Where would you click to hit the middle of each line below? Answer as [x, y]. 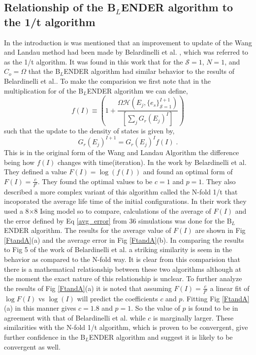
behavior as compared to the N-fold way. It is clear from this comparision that [122, 259]
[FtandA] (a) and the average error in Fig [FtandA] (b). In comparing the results [124, 240]
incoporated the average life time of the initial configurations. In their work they [125, 201]
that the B [44, 71]
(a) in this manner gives [40, 308]
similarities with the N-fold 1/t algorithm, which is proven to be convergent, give [126, 327]
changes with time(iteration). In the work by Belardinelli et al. [152, 162]
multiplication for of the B [44, 90]
